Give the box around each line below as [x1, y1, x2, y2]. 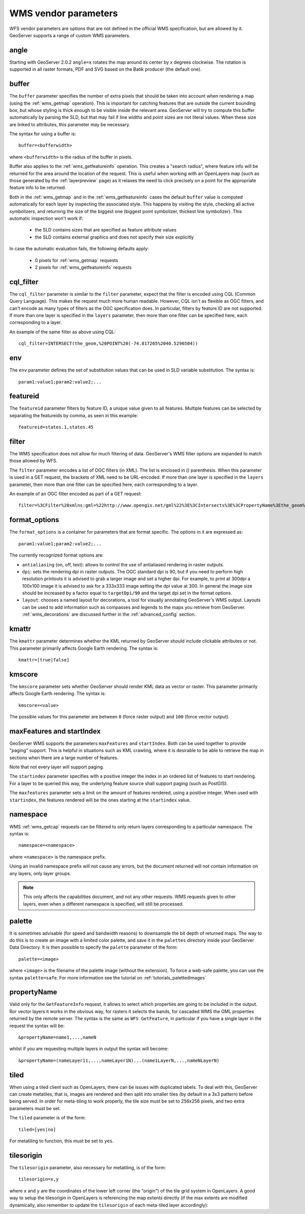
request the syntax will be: [9, 1023, 65, 1029]
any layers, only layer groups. [9, 870, 71, 876]
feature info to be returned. [9, 185, 66, 191]
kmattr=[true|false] [18, 657, 70, 662]
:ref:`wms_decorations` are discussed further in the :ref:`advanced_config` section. [22, 611, 196, 618]
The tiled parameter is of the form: [9, 1115, 86, 1121]
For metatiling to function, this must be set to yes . [9, 1138, 114, 1144]
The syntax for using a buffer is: [9, 131, 76, 137]
